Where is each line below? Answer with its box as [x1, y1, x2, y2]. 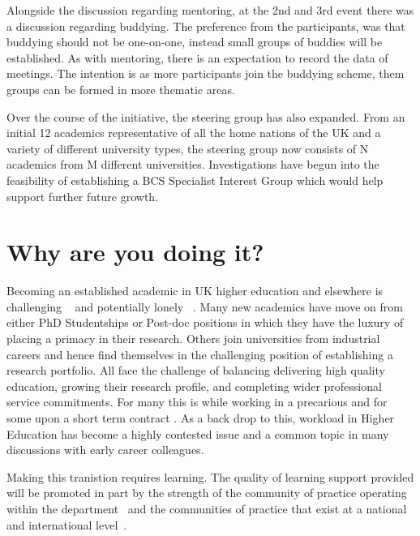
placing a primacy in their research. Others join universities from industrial [6, 330, 380, 347]
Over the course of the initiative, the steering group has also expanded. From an [6, 108, 405, 125]
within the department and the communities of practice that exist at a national [6, 500, 407, 517]
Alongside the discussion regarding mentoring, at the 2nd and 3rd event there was [6, 2, 414, 18]
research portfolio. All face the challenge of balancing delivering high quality [6, 362, 385, 379]
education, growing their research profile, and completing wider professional [6, 377, 382, 394]
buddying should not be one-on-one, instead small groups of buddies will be [6, 33, 383, 50]
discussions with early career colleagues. [6, 441, 204, 458]
